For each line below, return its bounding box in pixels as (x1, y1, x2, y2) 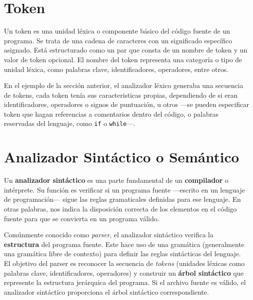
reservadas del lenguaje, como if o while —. (4, 118, 136, 128)
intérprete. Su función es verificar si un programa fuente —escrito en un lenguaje (4, 184, 245, 194)
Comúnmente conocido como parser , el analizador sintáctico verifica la (4, 229, 214, 240)
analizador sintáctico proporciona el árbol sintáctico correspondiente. (4, 286, 209, 297)
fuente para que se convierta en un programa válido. (4, 213, 160, 223)
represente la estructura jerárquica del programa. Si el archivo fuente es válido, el (4, 277, 246, 287)
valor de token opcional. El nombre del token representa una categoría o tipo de (4, 54, 242, 64)
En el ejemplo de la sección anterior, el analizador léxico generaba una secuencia (4, 80, 243, 90)
